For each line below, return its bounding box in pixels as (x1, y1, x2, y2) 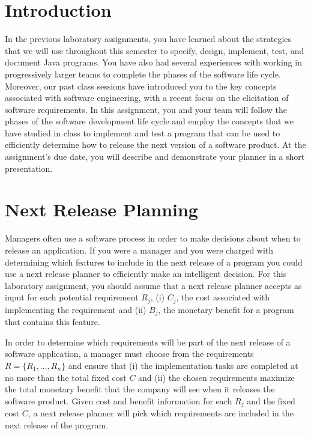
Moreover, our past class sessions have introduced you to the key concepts (5, 79, 277, 92)
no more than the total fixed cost (5, 371, 127, 383)
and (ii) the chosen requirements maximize (138, 371, 295, 383)
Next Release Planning (5, 197, 198, 222)
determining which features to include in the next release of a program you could (5, 255, 303, 268)
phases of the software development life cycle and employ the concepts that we (5, 115, 294, 127)
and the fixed (247, 394, 295, 407)
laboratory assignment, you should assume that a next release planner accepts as (5, 279, 302, 291)
